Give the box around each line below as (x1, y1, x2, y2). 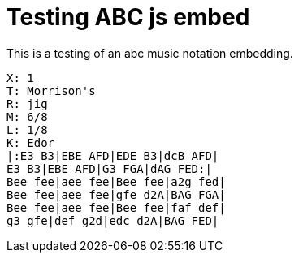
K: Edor (6, 136, 55, 149)
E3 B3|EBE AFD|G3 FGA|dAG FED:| (6, 162, 212, 175)
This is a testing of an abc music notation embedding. (6, 45, 293, 60)
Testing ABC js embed (6, 3, 250, 31)
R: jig (6, 97, 48, 110)
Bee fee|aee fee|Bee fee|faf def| (6, 201, 226, 214)
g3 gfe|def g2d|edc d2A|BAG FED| (6, 214, 219, 227)
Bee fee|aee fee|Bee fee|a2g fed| (6, 175, 226, 188)
